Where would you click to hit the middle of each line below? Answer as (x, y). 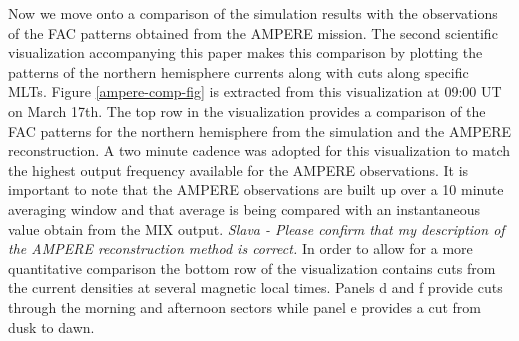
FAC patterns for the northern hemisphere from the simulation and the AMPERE (260, 130)
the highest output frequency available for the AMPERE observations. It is (238, 169)
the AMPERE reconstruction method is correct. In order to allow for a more (240, 248)
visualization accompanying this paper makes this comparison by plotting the (245, 52)
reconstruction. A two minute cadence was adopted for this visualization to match (259, 150)
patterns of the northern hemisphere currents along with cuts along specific (238, 71)
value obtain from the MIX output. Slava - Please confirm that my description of (256, 228)
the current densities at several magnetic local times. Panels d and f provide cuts (255, 287)
